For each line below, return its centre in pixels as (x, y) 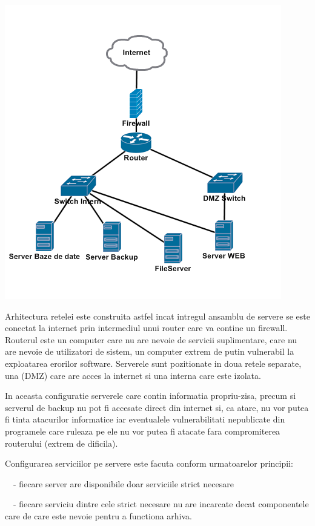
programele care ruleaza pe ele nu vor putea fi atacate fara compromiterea (143, 431)
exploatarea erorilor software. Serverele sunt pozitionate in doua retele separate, (153, 363)
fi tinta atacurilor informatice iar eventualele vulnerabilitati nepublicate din (145, 419)
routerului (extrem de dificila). (61, 443)
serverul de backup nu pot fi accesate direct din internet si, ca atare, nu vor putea (157, 407)
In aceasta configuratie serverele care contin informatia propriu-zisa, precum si (151, 396)
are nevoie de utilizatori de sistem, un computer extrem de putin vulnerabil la (150, 351)
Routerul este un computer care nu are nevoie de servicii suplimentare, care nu (151, 339)
